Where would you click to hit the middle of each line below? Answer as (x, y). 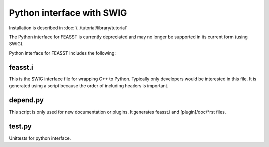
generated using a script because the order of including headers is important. (89, 86)
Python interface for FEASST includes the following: (62, 53)
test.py (20, 126)
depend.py (27, 100)
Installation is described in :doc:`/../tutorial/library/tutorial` (68, 28)
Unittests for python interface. (40, 138)
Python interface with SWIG (68, 13)
